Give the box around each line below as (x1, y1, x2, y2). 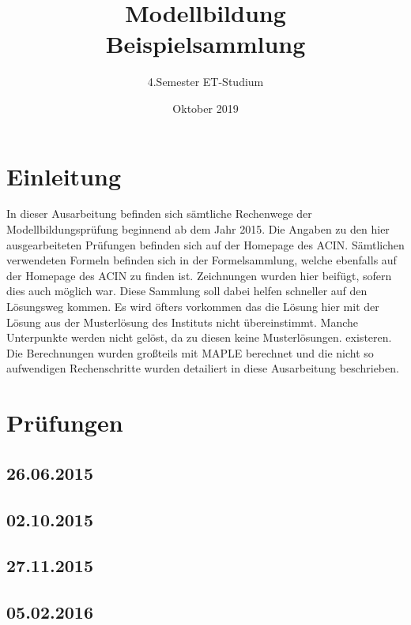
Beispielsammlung (105, 28, 306, 60)
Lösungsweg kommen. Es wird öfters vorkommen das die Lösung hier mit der (6, 298, 379, 314)
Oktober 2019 (172, 99, 239, 116)
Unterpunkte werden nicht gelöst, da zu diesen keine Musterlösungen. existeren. (6, 329, 392, 346)
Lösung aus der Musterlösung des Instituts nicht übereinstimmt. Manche (6, 313, 359, 330)
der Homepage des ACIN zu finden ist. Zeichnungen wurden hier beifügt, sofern (6, 267, 392, 283)
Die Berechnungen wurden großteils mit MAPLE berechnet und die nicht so (6, 344, 374, 361)
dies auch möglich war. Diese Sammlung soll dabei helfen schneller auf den (6, 283, 368, 299)
